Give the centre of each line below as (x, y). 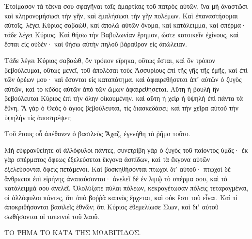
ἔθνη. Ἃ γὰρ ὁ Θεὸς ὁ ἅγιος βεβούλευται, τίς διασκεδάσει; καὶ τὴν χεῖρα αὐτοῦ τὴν (122, 107)
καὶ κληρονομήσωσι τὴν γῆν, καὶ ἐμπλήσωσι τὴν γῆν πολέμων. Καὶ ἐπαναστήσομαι (121, 15)
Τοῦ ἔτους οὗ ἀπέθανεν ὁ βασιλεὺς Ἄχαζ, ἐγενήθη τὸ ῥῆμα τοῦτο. (97, 134)
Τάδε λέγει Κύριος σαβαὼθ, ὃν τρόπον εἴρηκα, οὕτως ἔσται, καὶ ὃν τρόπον (110, 60)
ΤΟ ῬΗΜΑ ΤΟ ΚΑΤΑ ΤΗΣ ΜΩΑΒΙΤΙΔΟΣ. (73, 232)
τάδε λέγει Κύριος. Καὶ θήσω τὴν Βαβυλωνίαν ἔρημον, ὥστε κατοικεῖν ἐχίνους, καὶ (122, 34)
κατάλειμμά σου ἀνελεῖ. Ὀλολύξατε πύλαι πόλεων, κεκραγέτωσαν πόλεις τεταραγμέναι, (126, 188)
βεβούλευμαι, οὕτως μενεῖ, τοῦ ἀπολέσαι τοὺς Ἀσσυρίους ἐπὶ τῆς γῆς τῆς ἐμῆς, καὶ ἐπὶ (126, 70)
